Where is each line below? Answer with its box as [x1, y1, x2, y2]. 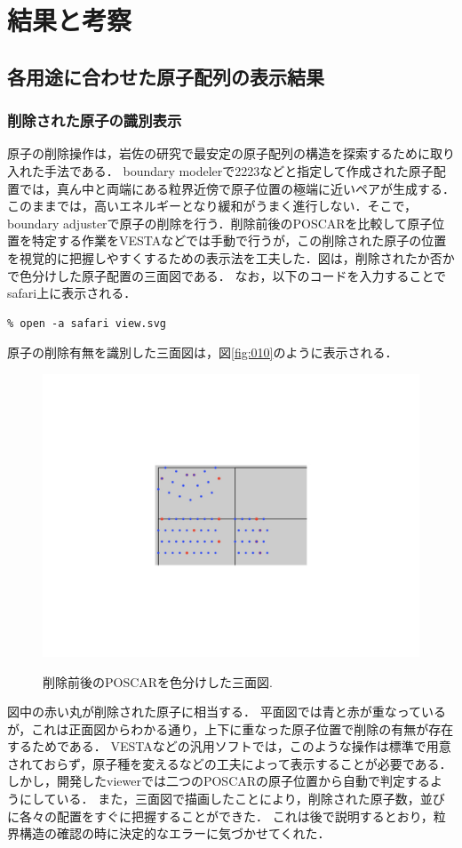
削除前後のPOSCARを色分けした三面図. [43, 672, 274, 691]
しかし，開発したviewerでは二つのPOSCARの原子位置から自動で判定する [7, 772, 431, 790]
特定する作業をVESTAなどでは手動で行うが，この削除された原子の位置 [31, 231, 447, 250]
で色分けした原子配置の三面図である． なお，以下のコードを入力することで [7, 266, 447, 284]
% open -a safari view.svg [7, 316, 166, 330]
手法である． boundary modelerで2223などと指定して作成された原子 [44, 161, 434, 180]
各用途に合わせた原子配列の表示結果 [7, 62, 324, 90]
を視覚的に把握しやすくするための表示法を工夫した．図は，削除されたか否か [7, 248, 455, 267]
